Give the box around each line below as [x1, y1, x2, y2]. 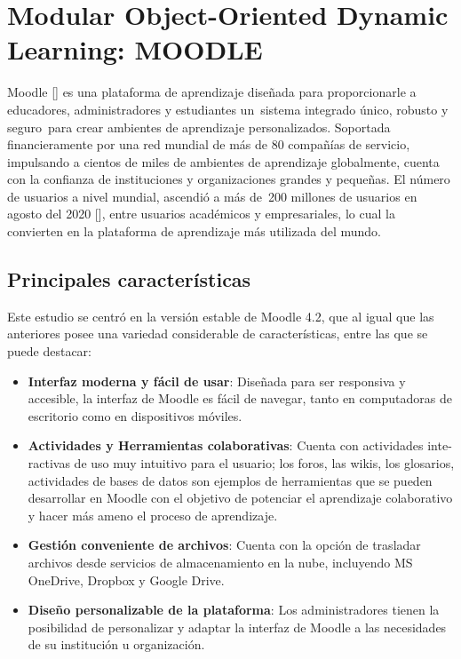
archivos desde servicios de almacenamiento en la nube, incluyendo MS [28, 552, 413, 571]
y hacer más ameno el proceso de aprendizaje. [28, 505, 278, 524]
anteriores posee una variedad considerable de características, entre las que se [7, 324, 428, 343]
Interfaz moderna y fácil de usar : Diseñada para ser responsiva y [28, 371, 406, 390]
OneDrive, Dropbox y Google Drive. [28, 570, 225, 589]
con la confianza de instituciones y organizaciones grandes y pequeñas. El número [7, 170, 450, 188]
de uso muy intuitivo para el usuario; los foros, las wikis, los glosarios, [74, 454, 455, 472]
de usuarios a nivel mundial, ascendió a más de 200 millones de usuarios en [7, 187, 417, 205]
